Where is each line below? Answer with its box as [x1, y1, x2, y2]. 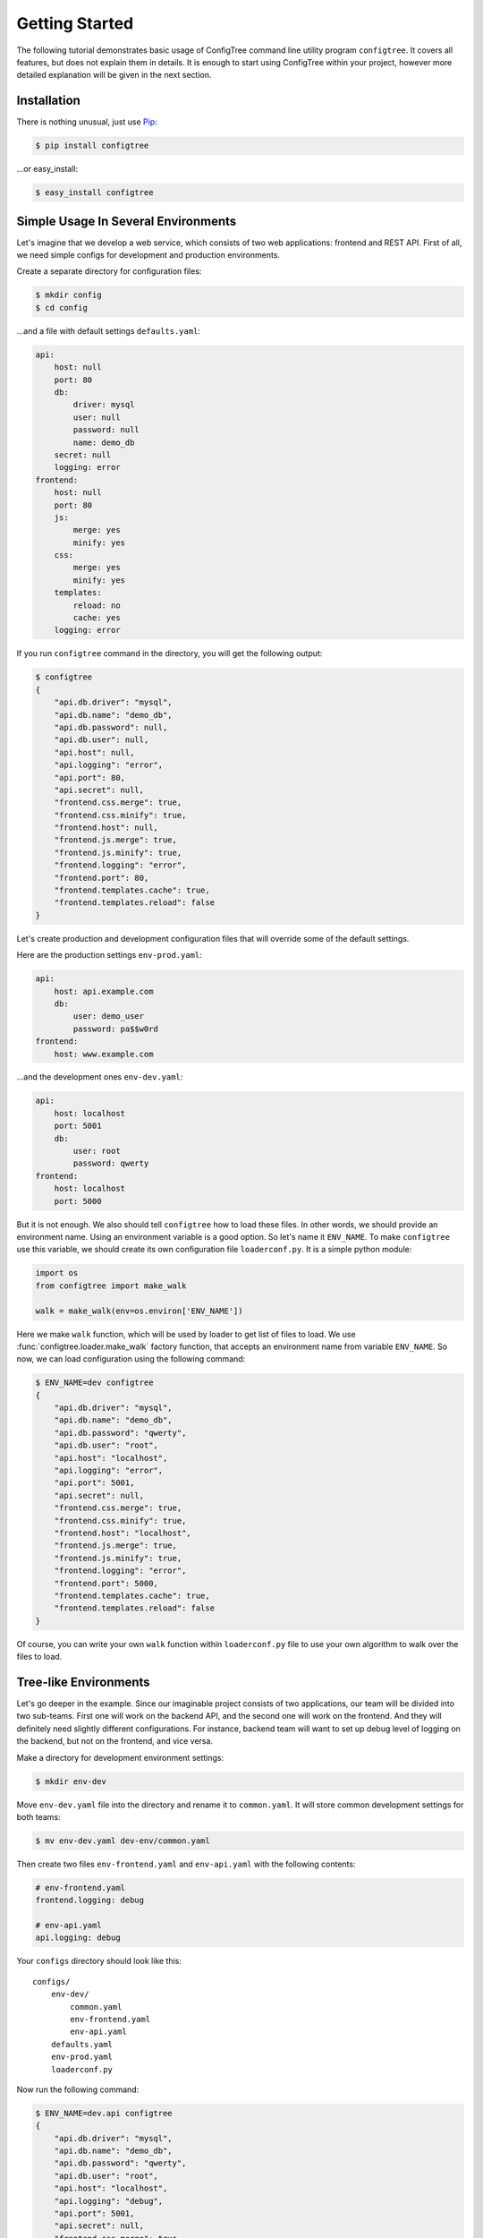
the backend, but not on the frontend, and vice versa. [16, 1736, 214, 1747]
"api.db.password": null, [54, 722, 168, 732]
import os [35, 1268, 79, 1278]
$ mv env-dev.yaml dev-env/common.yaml [35, 1835, 210, 1846]
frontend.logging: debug [35, 1895, 145, 1906]
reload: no [72, 600, 121, 611]
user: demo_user [72, 1012, 145, 1021]
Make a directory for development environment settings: [16, 1752, 225, 1763]
